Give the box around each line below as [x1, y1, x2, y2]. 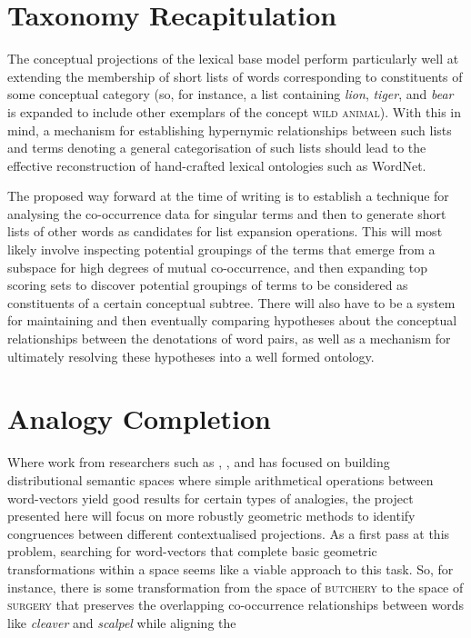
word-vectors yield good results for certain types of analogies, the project [7, 488, 414, 507]
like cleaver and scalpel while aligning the [7, 613, 236, 632]
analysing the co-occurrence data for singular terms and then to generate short [7, 204, 446, 223]
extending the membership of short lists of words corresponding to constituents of [7, 66, 463, 85]
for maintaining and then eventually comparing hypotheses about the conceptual [7, 311, 457, 330]
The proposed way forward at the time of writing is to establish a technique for [7, 186, 449, 205]
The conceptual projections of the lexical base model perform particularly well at [7, 49, 459, 68]
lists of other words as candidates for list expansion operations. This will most [7, 222, 443, 241]
